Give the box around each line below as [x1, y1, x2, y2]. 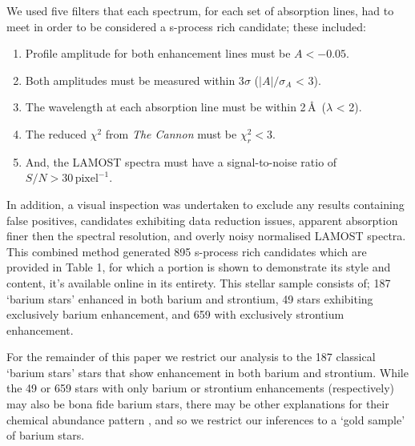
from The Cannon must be [105, 125, 237, 142]
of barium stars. [6, 427, 85, 444]
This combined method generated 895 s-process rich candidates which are [6, 243, 367, 259]
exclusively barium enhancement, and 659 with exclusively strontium [6, 306, 344, 323]
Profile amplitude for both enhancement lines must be [25, 45, 291, 62]
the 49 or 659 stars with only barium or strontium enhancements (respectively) [6, 380, 394, 396]
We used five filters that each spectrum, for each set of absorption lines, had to [6, 2, 394, 18]
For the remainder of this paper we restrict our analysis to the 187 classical [6, 348, 376, 365]
